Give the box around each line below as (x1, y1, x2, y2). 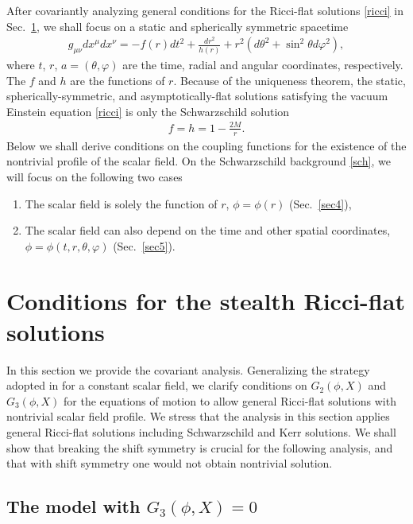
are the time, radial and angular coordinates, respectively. (122, 56, 403, 73)
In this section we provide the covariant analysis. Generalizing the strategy (6, 361, 370, 378)
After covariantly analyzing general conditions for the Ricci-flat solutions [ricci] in (6, 2, 403, 18)
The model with (6, 494, 141, 518)
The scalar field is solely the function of (25, 195, 218, 212)
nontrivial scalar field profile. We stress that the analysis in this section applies (6, 408, 390, 425)
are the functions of (70, 72, 165, 88)
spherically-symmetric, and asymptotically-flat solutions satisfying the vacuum (6, 87, 388, 104)
